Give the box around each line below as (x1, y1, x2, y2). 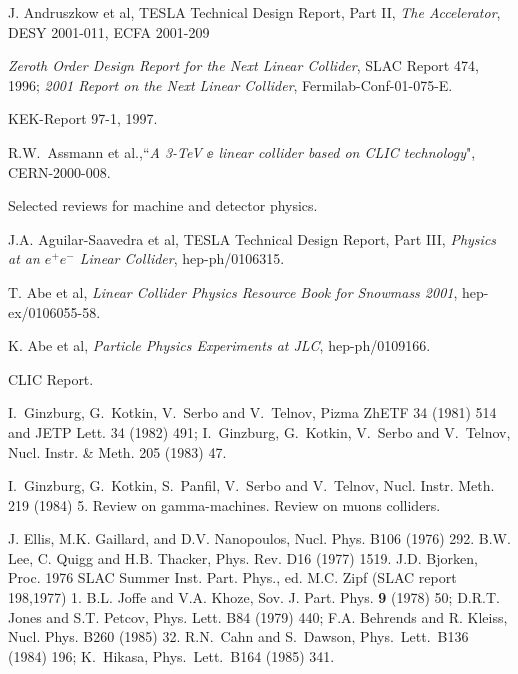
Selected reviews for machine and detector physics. (8, 195, 318, 216)
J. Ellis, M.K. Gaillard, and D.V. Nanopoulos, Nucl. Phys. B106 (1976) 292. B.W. (8, 528, 511, 549)
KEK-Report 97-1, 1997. (8, 108, 158, 129)
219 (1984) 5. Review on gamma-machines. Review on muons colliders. (8, 494, 441, 515)
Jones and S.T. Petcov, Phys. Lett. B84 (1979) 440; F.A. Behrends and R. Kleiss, (8, 606, 508, 627)
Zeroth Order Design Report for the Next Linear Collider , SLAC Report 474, (8, 55, 479, 76)
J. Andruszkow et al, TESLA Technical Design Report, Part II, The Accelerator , (8, 2, 501, 22)
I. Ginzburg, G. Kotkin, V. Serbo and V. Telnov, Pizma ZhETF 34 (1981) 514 (8, 402, 497, 423)
